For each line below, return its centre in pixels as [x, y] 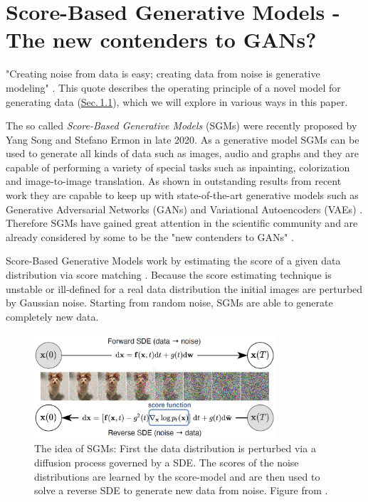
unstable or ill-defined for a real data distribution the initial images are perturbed [184, 288]
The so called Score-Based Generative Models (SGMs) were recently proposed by [182, 125]
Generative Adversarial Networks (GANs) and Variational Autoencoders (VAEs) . [184, 209]
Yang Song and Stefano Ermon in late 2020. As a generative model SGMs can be [183, 139]
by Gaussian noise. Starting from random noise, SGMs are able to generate [169, 303]
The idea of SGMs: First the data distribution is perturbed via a [175, 448]
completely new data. [52, 316]
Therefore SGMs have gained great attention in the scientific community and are [182, 223]
